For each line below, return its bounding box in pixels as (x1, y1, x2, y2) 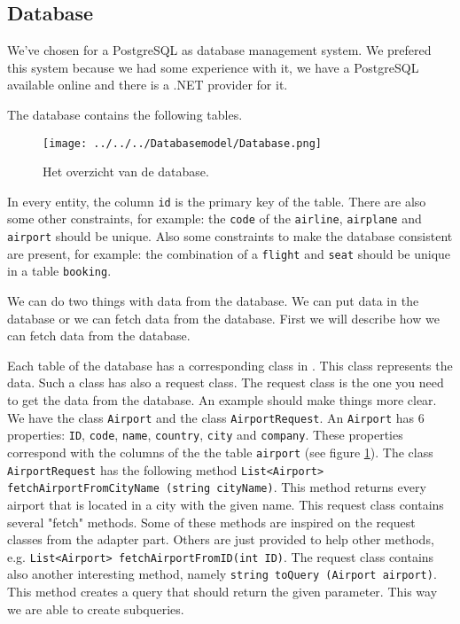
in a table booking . (7, 261, 112, 280)
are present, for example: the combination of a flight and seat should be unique (7, 244, 451, 262)
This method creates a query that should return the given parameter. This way (7, 582, 438, 601)
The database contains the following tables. (7, 105, 243, 123)
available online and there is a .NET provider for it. (7, 75, 288, 94)
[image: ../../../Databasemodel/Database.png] (43, 136, 322, 150)
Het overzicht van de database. (43, 162, 209, 181)
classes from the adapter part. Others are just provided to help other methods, (7, 530, 434, 549)
